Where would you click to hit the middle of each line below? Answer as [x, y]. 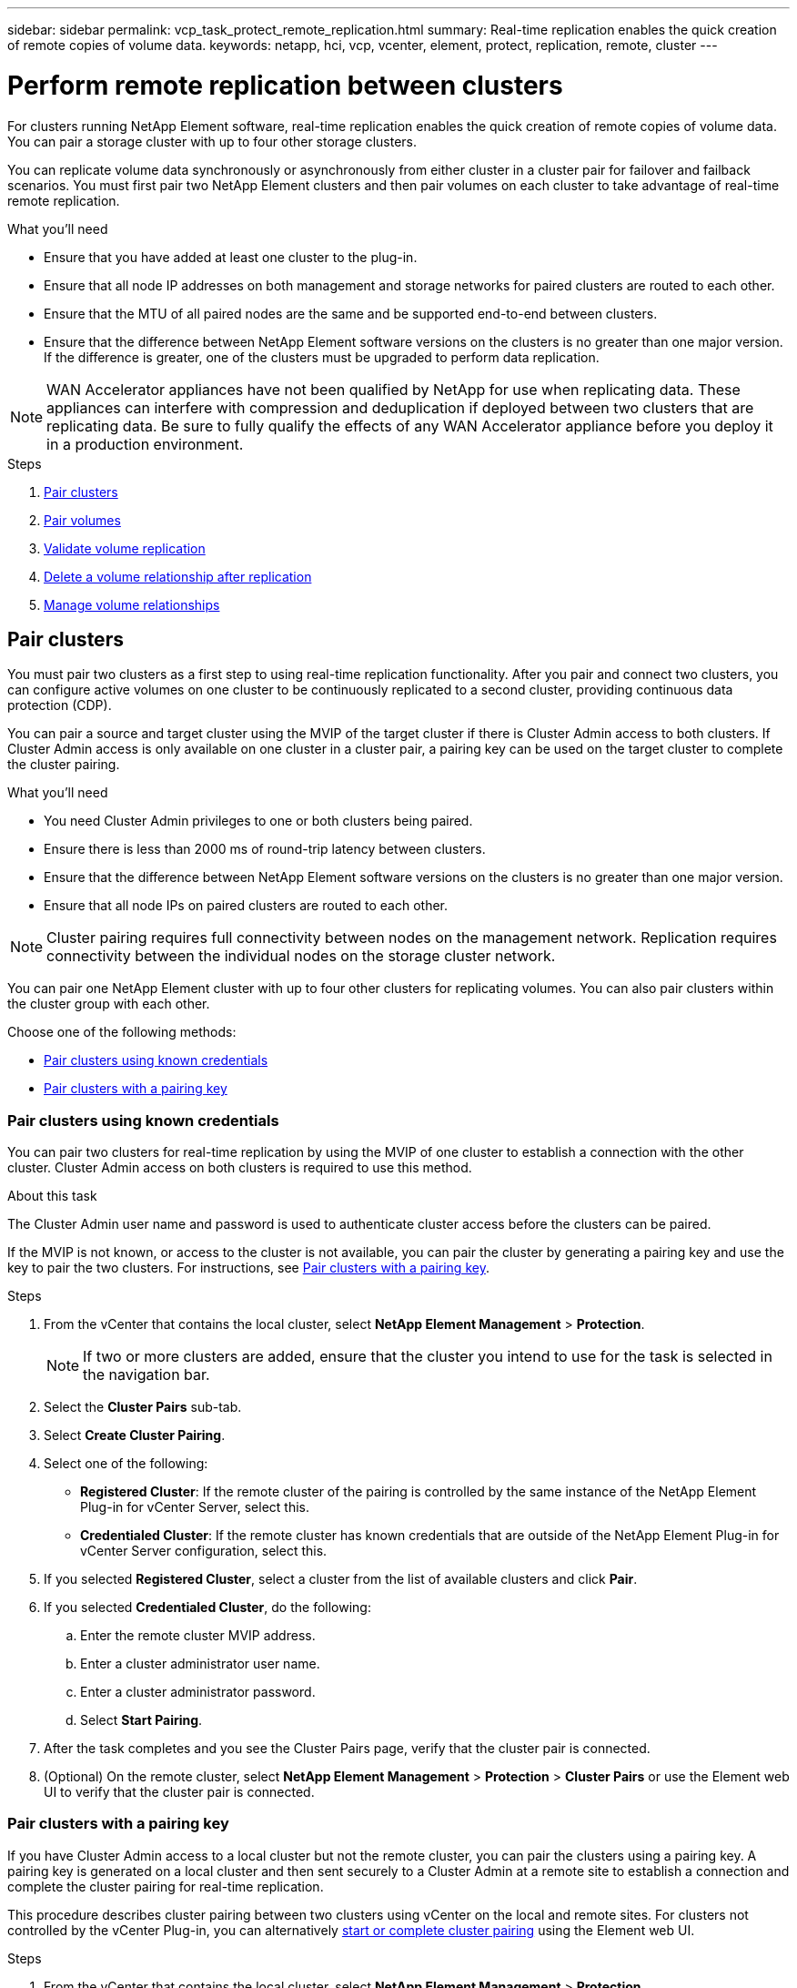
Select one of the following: [126, 1464]
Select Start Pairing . [141, 1720]
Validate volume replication [125, 548]
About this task [52, 1196]
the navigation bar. [146, 1375]
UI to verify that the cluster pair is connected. [179, 1792]
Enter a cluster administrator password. [198, 1692]
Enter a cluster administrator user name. [200, 1664]
